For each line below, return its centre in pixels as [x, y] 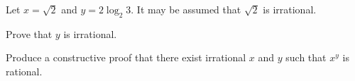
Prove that [29, 33]
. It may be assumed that [186, 9]
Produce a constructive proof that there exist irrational [126, 57]
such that [306, 57]
